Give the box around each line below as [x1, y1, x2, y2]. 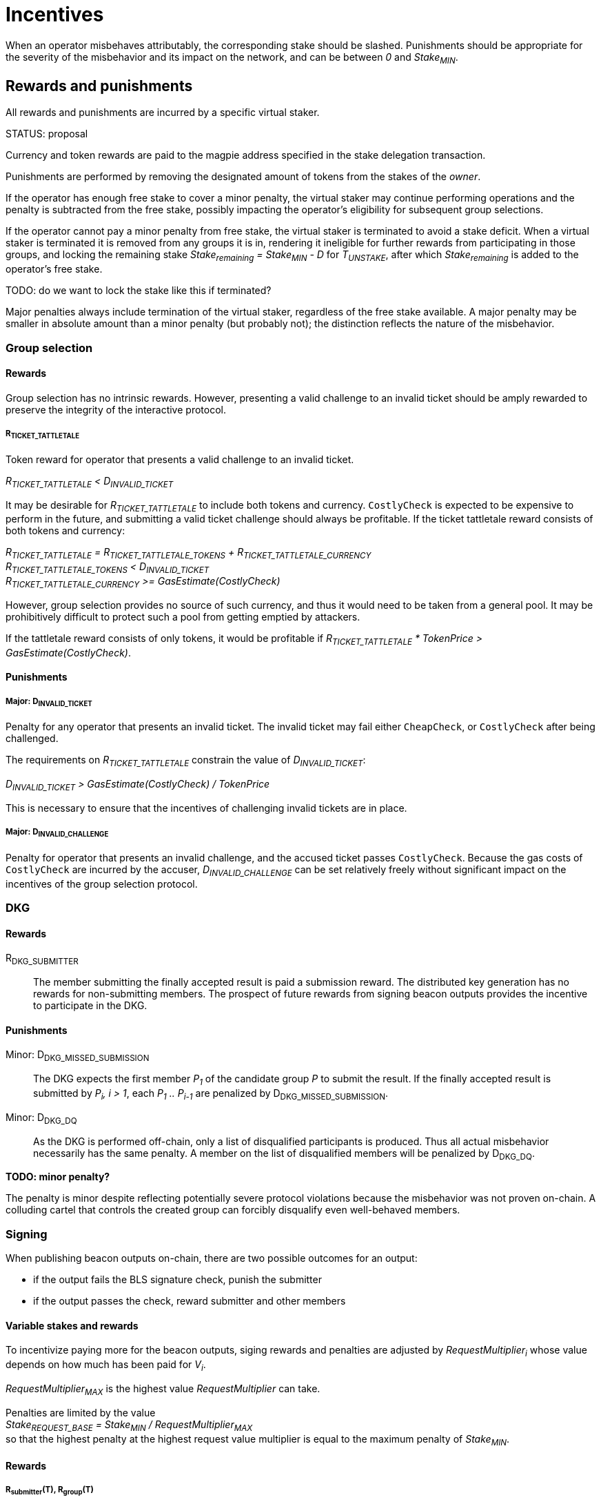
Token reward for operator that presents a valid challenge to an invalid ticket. [6, 453, 354, 465]
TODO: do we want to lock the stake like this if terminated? [6, 284, 272, 297]
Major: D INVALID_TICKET [6, 696, 92, 708]
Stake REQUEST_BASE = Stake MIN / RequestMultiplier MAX [6, 1418, 253, 1433]
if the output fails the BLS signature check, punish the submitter [33, 1274, 322, 1286]
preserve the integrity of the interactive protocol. [6, 403, 226, 416]
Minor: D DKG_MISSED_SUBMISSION [6, 1049, 150, 1064]
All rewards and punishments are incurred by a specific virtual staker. [6, 106, 320, 119]
